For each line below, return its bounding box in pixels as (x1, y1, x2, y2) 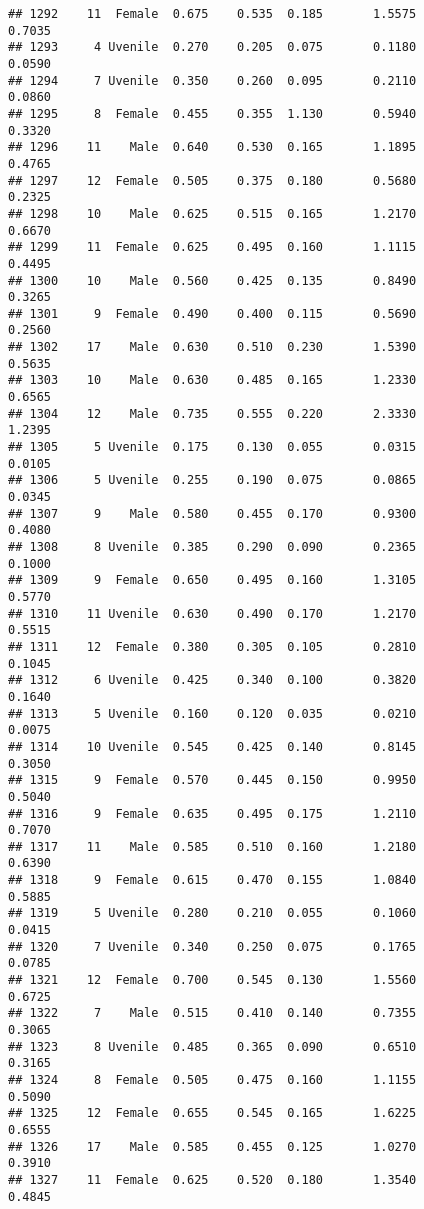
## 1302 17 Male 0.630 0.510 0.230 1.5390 (8, 340, 417, 355)
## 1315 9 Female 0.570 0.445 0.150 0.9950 (8, 773, 417, 788)
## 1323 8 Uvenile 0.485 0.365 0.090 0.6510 (8, 1039, 417, 1054)
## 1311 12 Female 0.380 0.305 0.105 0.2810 (8, 639, 417, 654)
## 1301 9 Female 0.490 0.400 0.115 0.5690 (8, 306, 417, 321)
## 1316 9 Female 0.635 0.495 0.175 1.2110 (8, 806, 417, 821)
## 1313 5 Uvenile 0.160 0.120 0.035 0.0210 (8, 706, 417, 721)
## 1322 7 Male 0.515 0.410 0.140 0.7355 (8, 1006, 417, 1021)
